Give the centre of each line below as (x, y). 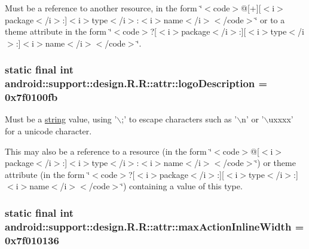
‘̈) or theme (275, 163)
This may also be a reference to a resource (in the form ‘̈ (108, 151)
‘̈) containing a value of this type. (182, 186)
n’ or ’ (253, 119)
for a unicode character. (48, 131)
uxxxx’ (281, 119)
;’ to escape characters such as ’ (179, 119)
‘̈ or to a (270, 19)
